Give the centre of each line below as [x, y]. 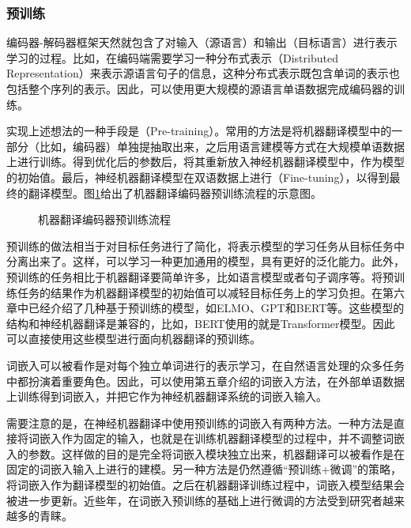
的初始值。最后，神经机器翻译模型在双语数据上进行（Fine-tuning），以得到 [198, 177]
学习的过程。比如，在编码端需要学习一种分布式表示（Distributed [172, 57]
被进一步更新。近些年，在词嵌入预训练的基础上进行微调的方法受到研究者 [194, 500]
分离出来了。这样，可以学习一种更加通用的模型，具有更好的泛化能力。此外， [205, 261]
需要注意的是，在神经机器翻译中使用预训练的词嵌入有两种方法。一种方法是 [200, 422]
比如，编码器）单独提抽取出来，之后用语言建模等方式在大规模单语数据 [222, 146]
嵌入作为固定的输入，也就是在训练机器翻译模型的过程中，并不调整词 [216, 438]
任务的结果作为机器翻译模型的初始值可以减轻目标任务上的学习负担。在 [200, 292]
